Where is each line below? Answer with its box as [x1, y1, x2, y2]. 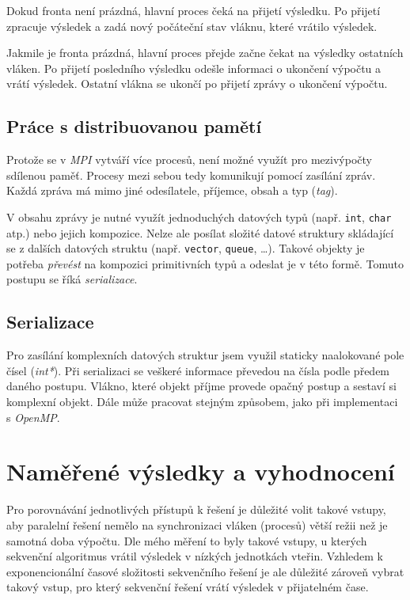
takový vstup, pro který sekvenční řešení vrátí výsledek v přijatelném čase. [6, 579, 369, 595]
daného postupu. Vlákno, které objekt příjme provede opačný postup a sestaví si [6, 378, 397, 394]
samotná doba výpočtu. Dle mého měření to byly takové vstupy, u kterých [6, 532, 367, 549]
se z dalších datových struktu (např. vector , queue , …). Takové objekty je [6, 240, 365, 256]
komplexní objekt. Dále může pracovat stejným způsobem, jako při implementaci [6, 393, 398, 410]
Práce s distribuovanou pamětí [6, 114, 262, 139]
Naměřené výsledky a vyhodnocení [6, 455, 395, 488]
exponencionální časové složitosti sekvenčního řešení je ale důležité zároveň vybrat [6, 563, 404, 579]
